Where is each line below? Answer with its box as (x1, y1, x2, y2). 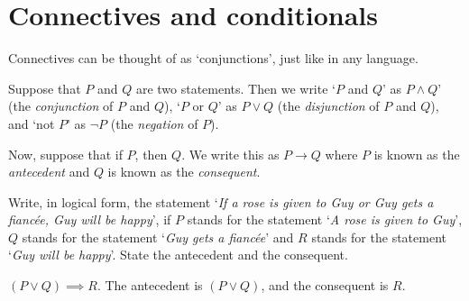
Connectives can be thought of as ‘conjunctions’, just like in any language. (8, 49, 418, 68)
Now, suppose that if (8, 144, 123, 163)
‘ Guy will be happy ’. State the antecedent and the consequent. (8, 245, 348, 264)
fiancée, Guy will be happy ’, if (8, 210, 171, 229)
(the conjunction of (8, 96, 114, 115)
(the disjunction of (277, 96, 380, 115)
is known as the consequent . (107, 162, 261, 181)
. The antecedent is (97, 276, 203, 295)
